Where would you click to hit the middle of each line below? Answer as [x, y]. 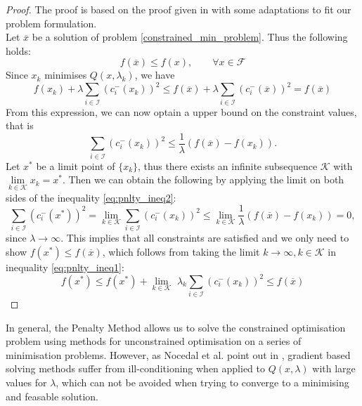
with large [334, 368]
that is [20, 125]
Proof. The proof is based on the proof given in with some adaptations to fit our [179, 9]
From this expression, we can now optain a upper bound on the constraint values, [181, 111]
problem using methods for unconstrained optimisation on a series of [154, 341]
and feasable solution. [52, 396]
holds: [18, 50]
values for [26, 382]
